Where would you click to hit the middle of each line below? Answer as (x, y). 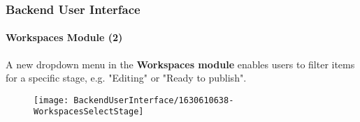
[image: (51, 100)
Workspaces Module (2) (64, 37)
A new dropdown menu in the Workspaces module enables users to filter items (180, 64)
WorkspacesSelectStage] (89, 112)
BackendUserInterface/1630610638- (154, 100)
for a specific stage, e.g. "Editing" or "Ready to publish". (126, 78)
